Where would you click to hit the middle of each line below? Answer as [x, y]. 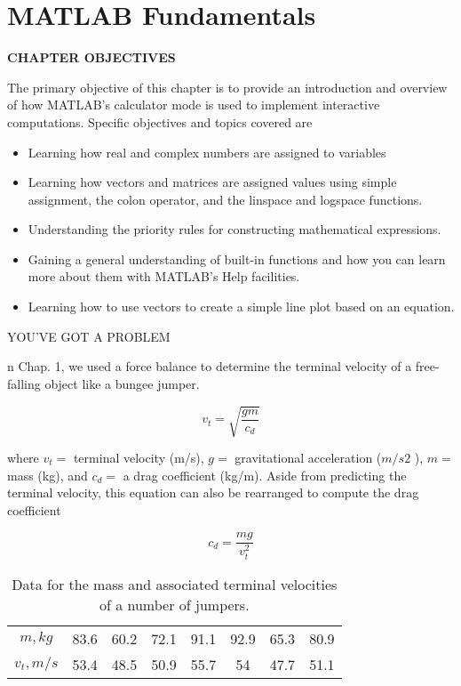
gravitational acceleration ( [308, 457]
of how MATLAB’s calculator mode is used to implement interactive [194, 105]
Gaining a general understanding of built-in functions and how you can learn [237, 258]
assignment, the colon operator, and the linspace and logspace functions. [225, 199]
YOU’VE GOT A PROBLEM [89, 336]
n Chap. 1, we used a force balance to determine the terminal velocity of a [210, 366]
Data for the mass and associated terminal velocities [175, 584]
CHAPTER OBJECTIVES [91, 57]
